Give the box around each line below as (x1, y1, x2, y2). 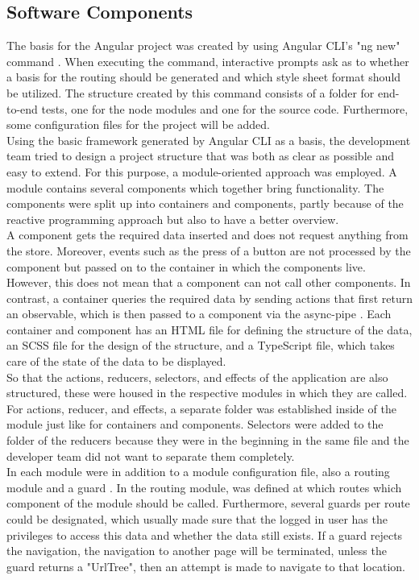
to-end (6, 100, 38, 117)
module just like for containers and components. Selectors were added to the (6, 416, 384, 433)
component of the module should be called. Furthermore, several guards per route (6, 495, 410, 512)
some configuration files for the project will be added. (6, 116, 270, 133)
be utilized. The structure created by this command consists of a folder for (6, 84, 375, 101)
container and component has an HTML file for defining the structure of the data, (6, 321, 413, 338)
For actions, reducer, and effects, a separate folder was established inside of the (6, 400, 396, 416)
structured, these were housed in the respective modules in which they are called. (6, 384, 408, 401)
